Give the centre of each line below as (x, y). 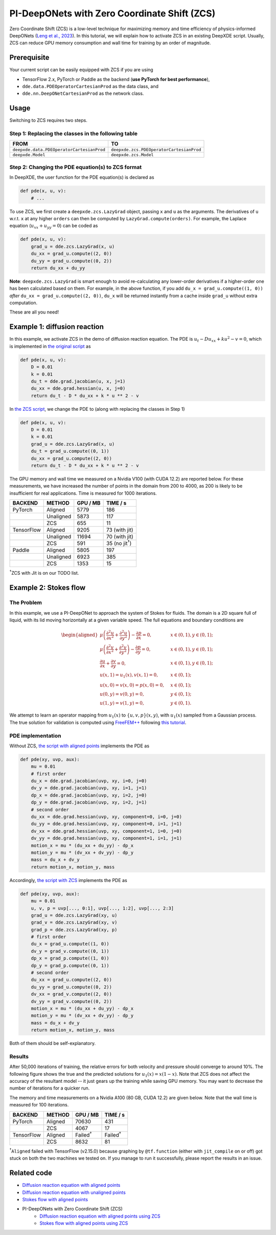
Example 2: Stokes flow (48, 588)
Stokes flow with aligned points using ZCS (84, 1223)
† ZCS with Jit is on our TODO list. (44, 573)
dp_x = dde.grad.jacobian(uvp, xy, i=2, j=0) (89, 795)
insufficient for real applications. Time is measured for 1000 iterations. (83, 493)
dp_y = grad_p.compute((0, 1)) (70, 965)
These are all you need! (34, 312)
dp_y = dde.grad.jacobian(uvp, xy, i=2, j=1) (89, 802)
